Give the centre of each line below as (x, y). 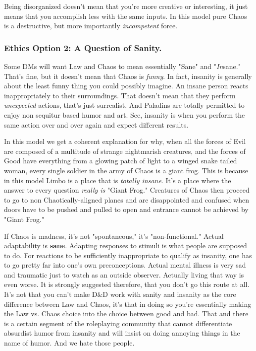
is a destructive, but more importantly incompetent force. (91, 26)
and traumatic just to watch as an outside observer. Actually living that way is (124, 274)
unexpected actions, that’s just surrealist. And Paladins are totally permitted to (124, 105)
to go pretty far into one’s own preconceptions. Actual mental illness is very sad (125, 265)
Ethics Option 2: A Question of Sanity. (83, 47)
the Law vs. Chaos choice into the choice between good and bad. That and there (126, 314)
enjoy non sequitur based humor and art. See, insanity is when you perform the (125, 114)
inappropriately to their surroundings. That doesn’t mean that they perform (120, 95)
